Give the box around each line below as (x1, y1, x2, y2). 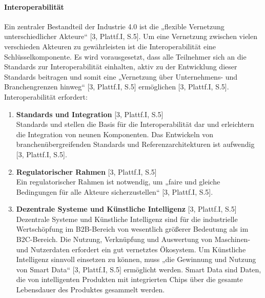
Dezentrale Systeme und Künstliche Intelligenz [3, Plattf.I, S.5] (16, 203, 237, 214)
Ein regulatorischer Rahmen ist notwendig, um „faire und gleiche (16, 176, 220, 187)
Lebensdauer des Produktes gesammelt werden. (16, 284, 165, 295)
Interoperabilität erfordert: (4, 91, 88, 102)
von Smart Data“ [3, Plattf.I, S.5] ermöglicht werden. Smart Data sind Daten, (16, 264, 261, 274)
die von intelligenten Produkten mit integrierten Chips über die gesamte (16, 274, 243, 285)
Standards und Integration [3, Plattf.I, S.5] (16, 108, 164, 119)
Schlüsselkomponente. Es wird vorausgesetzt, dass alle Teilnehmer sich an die (4, 51, 247, 62)
